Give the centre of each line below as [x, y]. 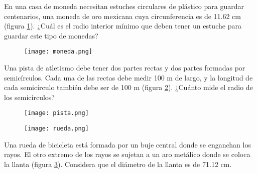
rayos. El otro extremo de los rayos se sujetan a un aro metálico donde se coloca [127, 154]
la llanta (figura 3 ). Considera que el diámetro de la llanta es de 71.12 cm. [118, 164]
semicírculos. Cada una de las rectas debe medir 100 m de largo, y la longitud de [128, 77]
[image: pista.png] [56, 113]
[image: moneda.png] [58, 52]
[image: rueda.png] [56, 129]
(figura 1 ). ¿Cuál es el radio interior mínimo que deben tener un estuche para [123, 26]
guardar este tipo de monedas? [51, 35]
